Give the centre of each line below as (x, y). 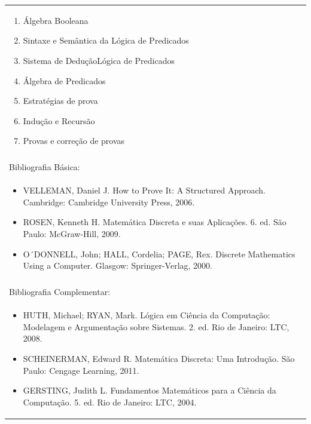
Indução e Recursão (59, 120)
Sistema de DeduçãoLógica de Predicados (99, 60)
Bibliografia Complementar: (60, 292)
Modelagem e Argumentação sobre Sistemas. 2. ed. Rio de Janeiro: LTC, (156, 326)
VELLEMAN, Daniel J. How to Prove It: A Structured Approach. (144, 190)
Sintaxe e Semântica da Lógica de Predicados (106, 40)
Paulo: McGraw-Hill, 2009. (72, 234)
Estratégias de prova (60, 101)
